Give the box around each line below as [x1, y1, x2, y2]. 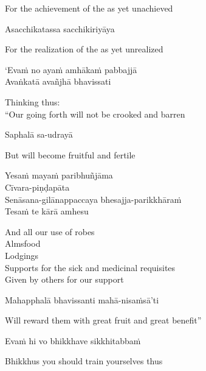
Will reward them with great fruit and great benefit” [5, 314, 202, 327]
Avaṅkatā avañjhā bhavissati [5, 75, 111, 88]
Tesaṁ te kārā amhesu [5, 205, 89, 217]
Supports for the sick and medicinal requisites [5, 261, 176, 274]
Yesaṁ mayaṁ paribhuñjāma [5, 169, 113, 182]
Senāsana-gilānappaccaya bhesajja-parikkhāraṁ [5, 193, 182, 205]
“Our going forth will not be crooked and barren [5, 107, 185, 120]
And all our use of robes [5, 225, 95, 238]
